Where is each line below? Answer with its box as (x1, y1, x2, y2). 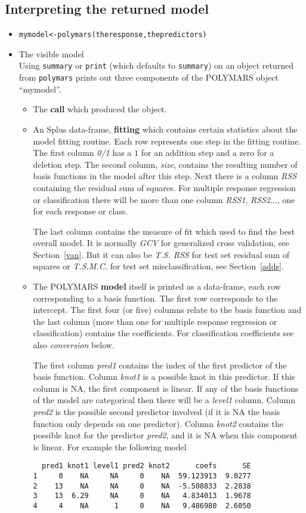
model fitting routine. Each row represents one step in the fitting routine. (33, 134, 301, 147)
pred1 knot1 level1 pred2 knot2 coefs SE (41, 462, 251, 471)
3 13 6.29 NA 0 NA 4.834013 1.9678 (33, 492, 251, 500)
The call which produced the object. (33, 103, 167, 115)
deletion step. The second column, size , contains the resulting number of (33, 158, 298, 170)
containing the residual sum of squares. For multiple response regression (33, 181, 296, 193)
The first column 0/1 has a (33, 146, 132, 159)
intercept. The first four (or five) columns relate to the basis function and (33, 303, 302, 316)
